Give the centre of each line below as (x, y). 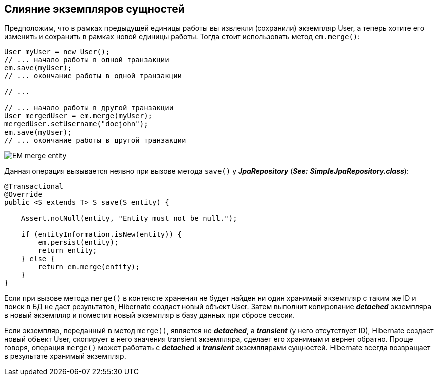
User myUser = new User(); (57, 52)
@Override (23, 195)
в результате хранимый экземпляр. (65, 356)
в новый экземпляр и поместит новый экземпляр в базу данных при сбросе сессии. (150, 315)
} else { (38, 259)
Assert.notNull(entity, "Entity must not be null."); (129, 219)
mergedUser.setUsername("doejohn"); (76, 124)
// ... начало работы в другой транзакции (89, 108)
